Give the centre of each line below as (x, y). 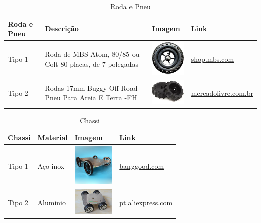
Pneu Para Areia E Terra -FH (91, 97)
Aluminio (51, 203)
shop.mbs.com (213, 59)
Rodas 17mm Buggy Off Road (91, 87)
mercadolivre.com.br (222, 92)
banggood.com (142, 166)
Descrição (62, 28)
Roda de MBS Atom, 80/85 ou (92, 54)
